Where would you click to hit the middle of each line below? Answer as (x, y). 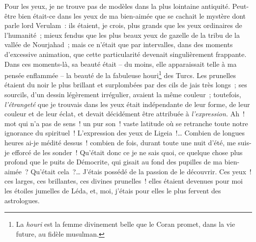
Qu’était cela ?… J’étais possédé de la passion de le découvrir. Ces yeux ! (141, 171)
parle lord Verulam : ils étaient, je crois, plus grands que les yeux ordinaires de (123, 25)
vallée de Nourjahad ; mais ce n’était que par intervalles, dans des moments (119, 44)
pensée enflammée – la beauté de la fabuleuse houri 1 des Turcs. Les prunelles (120, 74)
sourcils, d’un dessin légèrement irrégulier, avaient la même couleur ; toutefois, (123, 94)
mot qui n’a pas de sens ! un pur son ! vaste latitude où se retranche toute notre (126, 123)
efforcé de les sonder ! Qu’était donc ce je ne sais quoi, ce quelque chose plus (127, 152)
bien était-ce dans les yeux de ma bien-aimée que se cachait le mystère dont (132, 15)
